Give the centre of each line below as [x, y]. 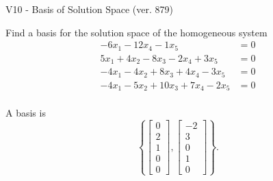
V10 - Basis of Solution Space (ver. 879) [89, 9]
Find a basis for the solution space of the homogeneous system [136, 32]
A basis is [26, 113]
